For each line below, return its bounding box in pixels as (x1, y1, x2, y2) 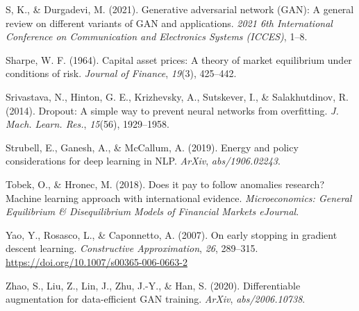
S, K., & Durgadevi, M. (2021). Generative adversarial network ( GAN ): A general (6, 2, 354, 16)
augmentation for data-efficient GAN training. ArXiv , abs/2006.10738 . (6, 292, 306, 306)
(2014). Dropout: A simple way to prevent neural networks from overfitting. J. (6, 103, 339, 117)
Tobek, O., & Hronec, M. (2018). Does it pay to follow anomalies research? (6, 176, 325, 191)
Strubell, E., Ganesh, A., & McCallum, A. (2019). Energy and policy (6, 140, 299, 154)
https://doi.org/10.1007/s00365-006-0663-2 (6, 254, 187, 269)
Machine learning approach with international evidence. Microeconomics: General (6, 190, 352, 205)
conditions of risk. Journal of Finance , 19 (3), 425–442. (6, 66, 237, 81)
